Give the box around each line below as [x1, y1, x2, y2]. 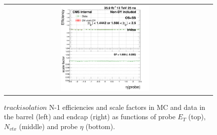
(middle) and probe [19, 121, 78, 131]
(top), [188, 111, 206, 122]
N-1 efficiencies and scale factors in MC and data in [49, 101, 206, 112]
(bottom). [85, 121, 115, 131]
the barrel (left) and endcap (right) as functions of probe [4, 111, 176, 122]
